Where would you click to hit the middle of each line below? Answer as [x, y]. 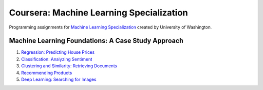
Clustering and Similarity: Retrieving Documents [69, 66]
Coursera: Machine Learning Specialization [99, 13]
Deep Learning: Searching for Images [59, 79]
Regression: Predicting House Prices [58, 52]
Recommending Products [47, 73]
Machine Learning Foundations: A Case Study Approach [96, 41]
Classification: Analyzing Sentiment [57, 59]
